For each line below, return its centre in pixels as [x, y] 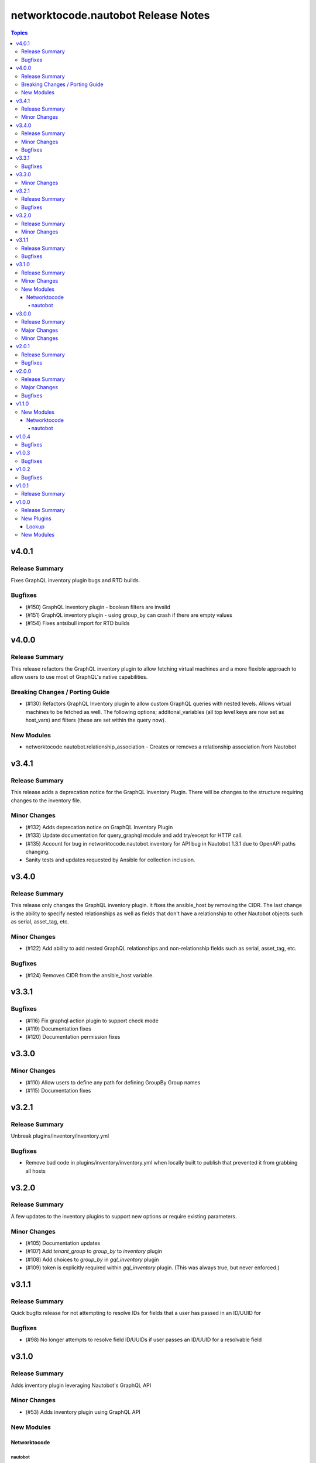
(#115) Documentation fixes [58, 1091]
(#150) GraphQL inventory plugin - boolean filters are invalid [98, 607]
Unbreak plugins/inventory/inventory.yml [60, 1136]
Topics [19, 33]
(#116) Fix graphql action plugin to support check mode [92, 1021]
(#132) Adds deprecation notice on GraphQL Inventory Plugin [99, 827]
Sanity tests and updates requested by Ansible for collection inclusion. [110, 860]
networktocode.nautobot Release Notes [110, 15]
